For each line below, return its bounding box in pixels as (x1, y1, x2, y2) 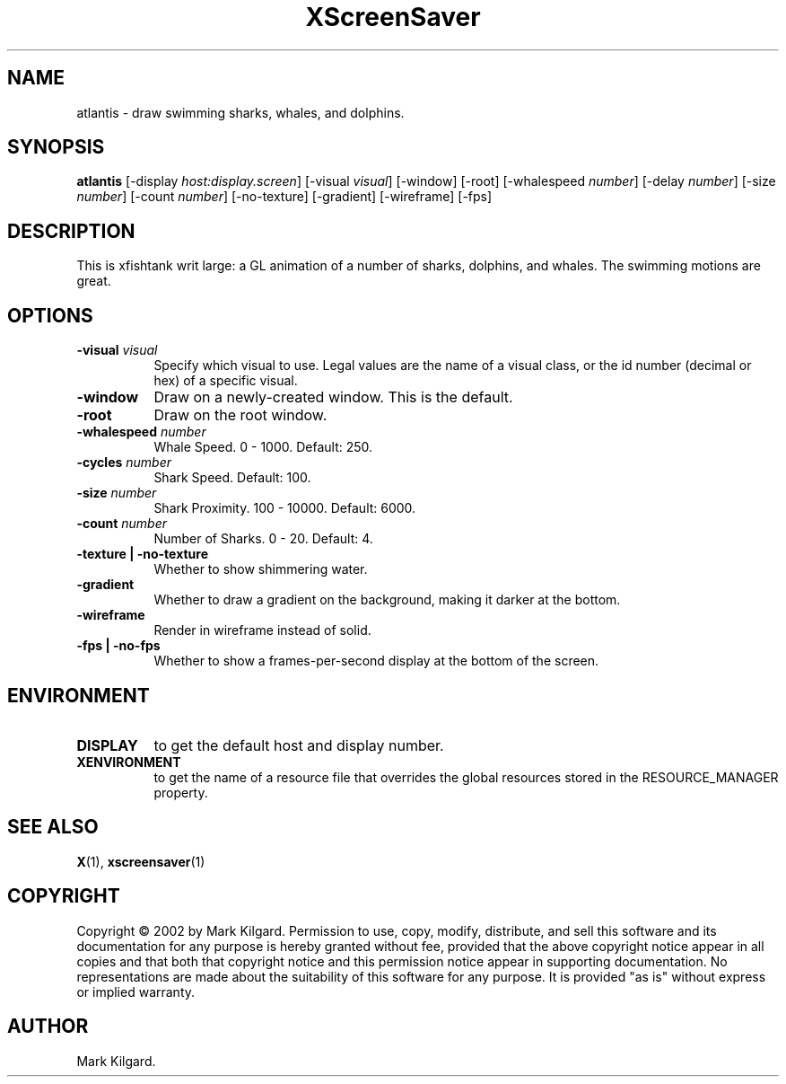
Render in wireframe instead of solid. (153, 622, 371, 639)
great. (76, 273, 111, 289)
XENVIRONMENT (76, 754, 181, 770)
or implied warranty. (76, 983, 196, 1000)
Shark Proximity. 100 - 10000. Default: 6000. (153, 500, 416, 516)
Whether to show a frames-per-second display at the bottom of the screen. (153, 653, 599, 669)
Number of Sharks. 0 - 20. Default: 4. (153, 531, 373, 547)
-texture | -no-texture (76, 546, 208, 562)
